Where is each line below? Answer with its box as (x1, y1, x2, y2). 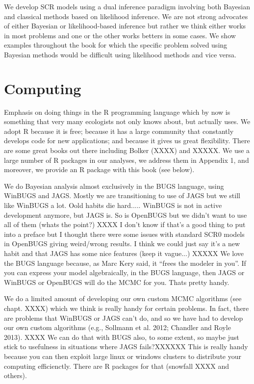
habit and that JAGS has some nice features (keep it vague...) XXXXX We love (4, 248, 244, 258)
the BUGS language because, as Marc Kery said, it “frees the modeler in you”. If (4, 257, 246, 268)
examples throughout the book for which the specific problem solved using (4, 40, 228, 50)
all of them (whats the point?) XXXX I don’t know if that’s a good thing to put (4, 219, 246, 230)
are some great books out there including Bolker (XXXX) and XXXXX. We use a (4, 145, 250, 155)
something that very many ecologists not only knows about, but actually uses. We (4, 116, 251, 127)
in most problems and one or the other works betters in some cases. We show (4, 30, 236, 40)
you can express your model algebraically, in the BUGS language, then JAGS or (4, 267, 245, 278)
